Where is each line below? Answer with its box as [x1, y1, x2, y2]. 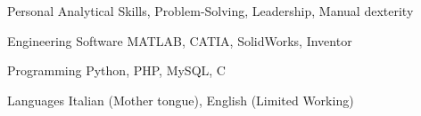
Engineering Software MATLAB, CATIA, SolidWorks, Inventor [7, 31, 352, 50]
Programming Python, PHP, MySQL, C [7, 61, 226, 80]
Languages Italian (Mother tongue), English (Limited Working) [7, 90, 354, 109]
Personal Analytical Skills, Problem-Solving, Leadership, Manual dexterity [7, 2, 414, 19]
